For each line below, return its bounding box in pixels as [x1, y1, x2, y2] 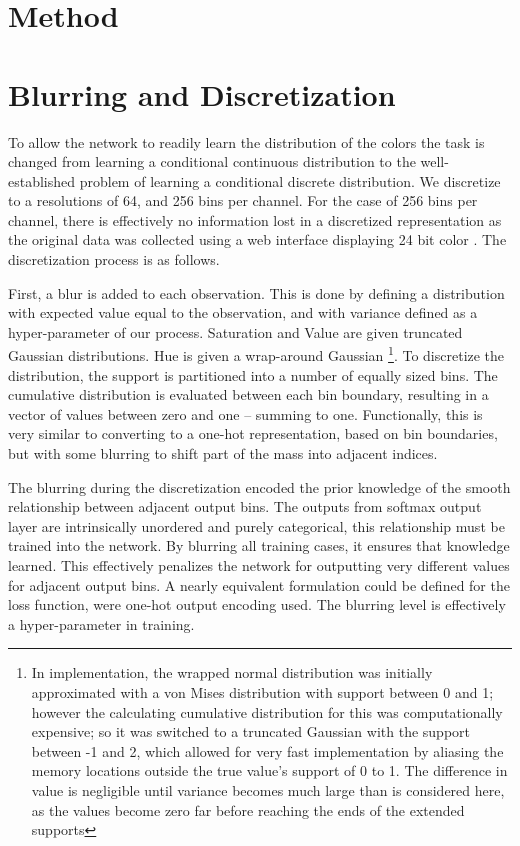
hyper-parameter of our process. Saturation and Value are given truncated [8, 321, 463, 342]
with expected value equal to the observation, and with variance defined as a [8, 302, 478, 323]
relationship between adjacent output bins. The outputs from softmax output [8, 496, 482, 517]
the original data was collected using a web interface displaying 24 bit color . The [8, 229, 507, 250]
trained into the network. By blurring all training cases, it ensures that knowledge [8, 535, 510, 556]
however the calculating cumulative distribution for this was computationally [31, 701, 503, 722]
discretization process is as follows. [8, 249, 220, 270]
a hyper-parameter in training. [8, 613, 195, 634]
